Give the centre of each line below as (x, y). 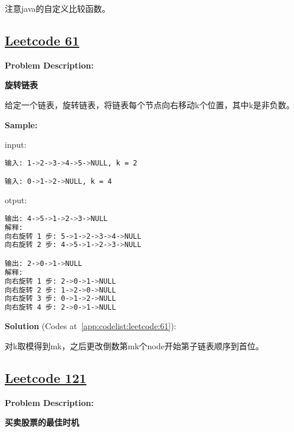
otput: (16, 200)
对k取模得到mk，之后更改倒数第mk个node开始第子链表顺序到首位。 (134, 345)
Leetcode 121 (46, 377)
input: (16, 144)
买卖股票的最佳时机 (42, 422)
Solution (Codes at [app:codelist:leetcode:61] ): (91, 326)
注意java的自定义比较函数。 (58, 8)
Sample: (21, 124)
